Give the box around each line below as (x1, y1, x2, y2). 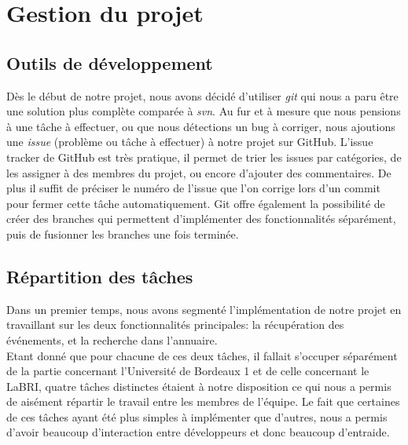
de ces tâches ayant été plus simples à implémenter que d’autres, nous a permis (6, 408, 388, 425)
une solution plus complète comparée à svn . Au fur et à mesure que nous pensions (6, 103, 401, 119)
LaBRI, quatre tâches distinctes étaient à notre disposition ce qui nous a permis (6, 378, 391, 394)
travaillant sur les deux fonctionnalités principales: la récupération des (6, 316, 344, 333)
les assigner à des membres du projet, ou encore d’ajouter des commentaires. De (6, 164, 391, 181)
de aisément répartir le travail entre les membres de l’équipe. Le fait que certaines (6, 393, 400, 410)
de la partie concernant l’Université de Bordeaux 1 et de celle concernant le (6, 363, 369, 379)
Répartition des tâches (6, 264, 193, 288)
